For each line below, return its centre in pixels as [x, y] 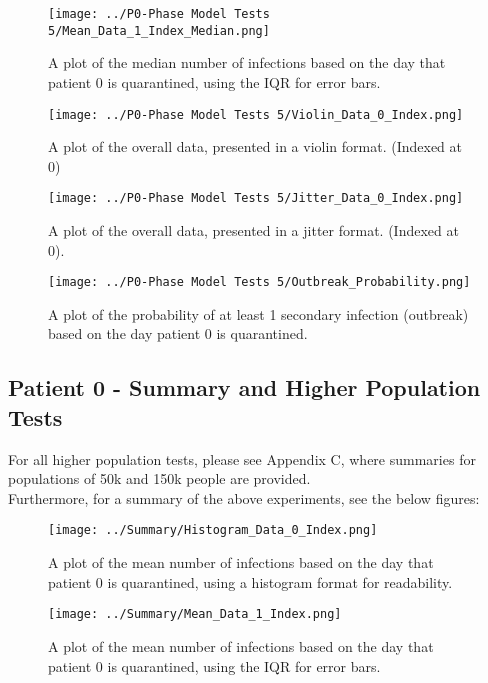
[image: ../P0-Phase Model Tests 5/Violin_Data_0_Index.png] [256, 114]
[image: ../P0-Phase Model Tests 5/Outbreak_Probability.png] [259, 282]
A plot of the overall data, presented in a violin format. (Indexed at [255, 146]
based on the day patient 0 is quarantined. [178, 333]
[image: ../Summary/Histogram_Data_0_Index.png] [213, 530]
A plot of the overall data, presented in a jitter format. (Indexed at [253, 230]
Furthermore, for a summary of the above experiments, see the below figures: [244, 497]
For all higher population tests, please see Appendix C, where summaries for [242, 458]
